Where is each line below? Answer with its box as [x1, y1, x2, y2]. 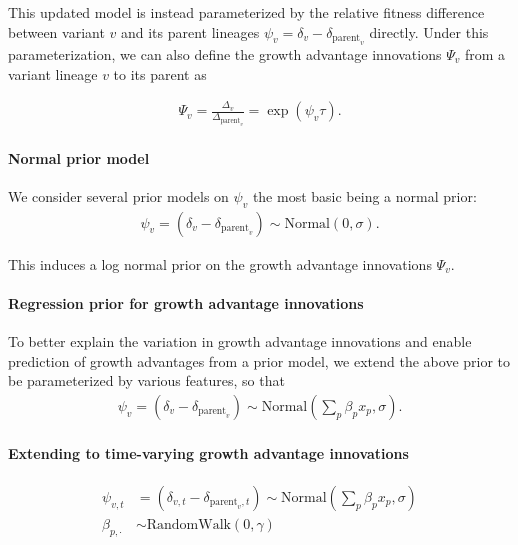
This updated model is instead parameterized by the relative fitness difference [8, 2, 485, 22]
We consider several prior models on [8, 185, 229, 206]
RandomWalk [146, 517, 231, 532]
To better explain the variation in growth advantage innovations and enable [8, 331, 472, 352]
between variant [8, 21, 105, 42]
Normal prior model [8, 147, 150, 168]
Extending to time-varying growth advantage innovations [8, 442, 409, 463]
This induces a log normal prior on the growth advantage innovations [8, 253, 432, 274]
